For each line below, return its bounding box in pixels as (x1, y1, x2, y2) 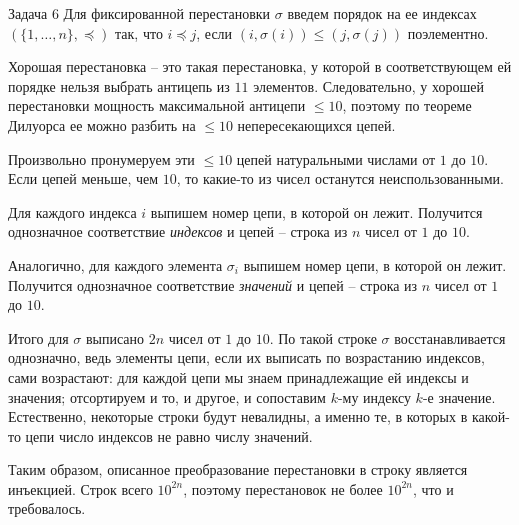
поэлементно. (407, 22, 489, 43)
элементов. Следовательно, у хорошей (253, 75, 484, 96)
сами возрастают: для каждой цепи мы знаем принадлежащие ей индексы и (8, 366, 469, 387)
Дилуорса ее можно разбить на (8, 114, 196, 135)
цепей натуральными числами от (236, 148, 436, 169)
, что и (413, 478, 454, 499)
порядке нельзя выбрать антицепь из (8, 75, 230, 96)
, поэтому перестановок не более (183, 478, 383, 499)
